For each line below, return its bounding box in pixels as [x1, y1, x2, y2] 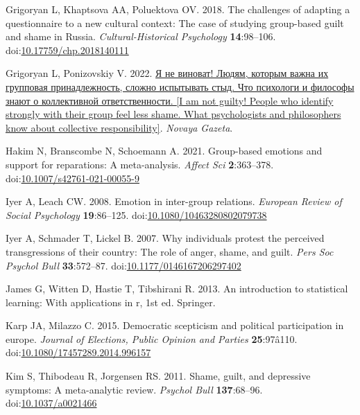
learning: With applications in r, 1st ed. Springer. [6, 294, 216, 309]
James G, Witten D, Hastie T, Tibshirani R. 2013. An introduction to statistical [6, 281, 348, 296]
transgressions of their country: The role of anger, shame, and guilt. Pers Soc [6, 244, 334, 258]
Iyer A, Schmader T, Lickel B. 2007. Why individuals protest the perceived [6, 231, 325, 245]
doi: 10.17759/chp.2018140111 [6, 42, 129, 57]
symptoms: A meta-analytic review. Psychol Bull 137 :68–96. [6, 382, 263, 396]
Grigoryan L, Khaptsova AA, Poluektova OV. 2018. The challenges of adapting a [6, 2, 350, 16]
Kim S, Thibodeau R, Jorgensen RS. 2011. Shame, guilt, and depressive [6, 369, 311, 383]
